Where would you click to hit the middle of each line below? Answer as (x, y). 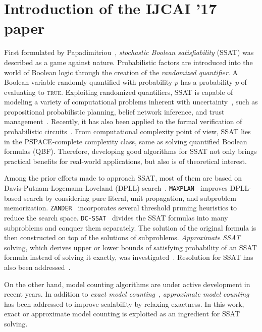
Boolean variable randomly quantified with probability (88, 82)
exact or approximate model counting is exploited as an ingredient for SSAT (122, 314)
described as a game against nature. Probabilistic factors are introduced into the (128, 62)
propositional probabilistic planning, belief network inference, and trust (114, 111)
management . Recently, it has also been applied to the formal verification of (123, 121)
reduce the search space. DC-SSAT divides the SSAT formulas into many (116, 217)
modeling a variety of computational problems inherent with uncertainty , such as (131, 102)
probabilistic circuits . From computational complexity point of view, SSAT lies (127, 131)
